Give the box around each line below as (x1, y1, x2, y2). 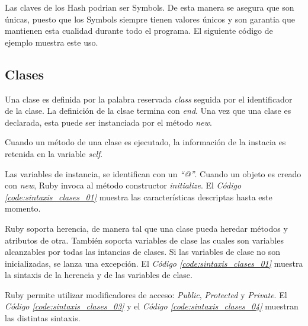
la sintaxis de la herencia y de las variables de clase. (5, 269, 192, 281)
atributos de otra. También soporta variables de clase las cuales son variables (5, 234, 284, 246)
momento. (5, 202, 41, 215)
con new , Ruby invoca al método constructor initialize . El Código (5, 179, 242, 191)
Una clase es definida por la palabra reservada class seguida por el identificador (5, 92, 293, 105)
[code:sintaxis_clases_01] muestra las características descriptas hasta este (5, 190, 272, 203)
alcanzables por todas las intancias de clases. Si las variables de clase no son (5, 245, 281, 258)
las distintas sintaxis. (5, 312, 81, 324)
